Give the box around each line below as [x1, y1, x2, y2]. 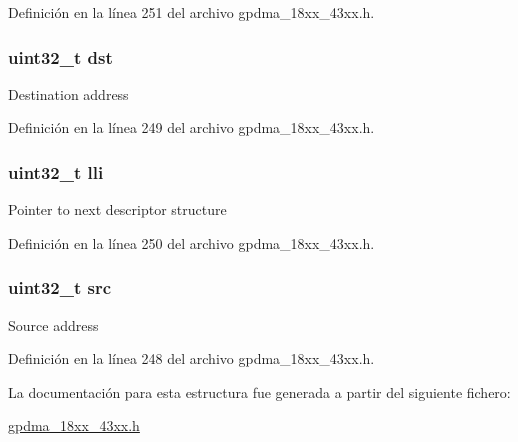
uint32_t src [8, 275, 112, 300]
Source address [8, 314, 99, 335]
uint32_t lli [8, 159, 104, 184]
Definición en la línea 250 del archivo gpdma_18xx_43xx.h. [8, 232, 375, 253]
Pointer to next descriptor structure [8, 199, 227, 220]
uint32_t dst [8, 44, 113, 69]
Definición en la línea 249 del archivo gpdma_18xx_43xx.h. [8, 117, 375, 138]
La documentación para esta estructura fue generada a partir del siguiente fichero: [8, 381, 511, 402]
